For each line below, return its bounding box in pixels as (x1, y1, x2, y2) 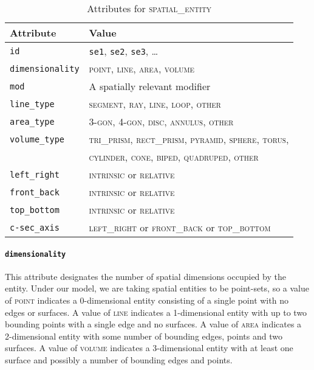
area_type (10, 116, 55, 127)
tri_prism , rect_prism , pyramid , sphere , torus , (89, 132, 289, 146)
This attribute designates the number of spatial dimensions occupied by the (5, 270, 286, 282)
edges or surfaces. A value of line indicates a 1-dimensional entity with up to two (5, 305, 307, 318)
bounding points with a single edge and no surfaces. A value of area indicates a (5, 318, 302, 330)
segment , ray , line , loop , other (89, 97, 221, 111)
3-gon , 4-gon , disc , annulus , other (89, 114, 234, 128)
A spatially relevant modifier (89, 79, 211, 93)
